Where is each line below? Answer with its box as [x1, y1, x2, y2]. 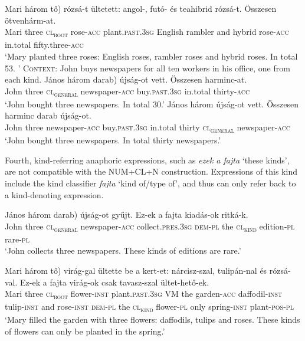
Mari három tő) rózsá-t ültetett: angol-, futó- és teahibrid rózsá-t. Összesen [5, 2, 277, 14]
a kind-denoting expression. [5, 188, 104, 201]
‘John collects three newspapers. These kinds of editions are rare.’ [5, 244, 241, 257]
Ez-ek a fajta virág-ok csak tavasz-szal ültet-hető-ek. [20, 276, 209, 288]
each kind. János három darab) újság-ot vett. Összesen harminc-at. [5, 73, 247, 86]
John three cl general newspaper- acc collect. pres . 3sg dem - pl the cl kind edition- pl [5, 219, 295, 234]
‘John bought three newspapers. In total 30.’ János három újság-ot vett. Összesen [5, 97, 299, 110]
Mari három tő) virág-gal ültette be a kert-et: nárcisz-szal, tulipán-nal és [5, 264, 267, 276]
